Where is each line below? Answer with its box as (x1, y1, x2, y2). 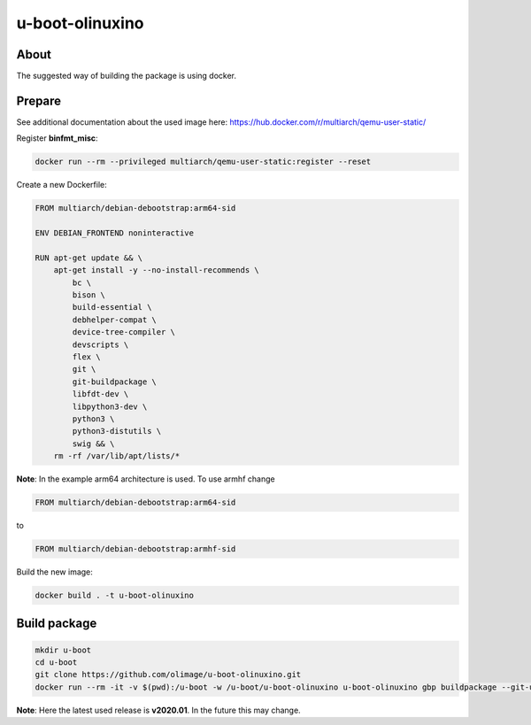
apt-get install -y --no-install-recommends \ (53, 266, 260, 275)
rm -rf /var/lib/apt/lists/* (53, 451, 181, 461)
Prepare (16, 93, 62, 108)
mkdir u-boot (35, 644, 92, 655)
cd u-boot (35, 658, 78, 667)
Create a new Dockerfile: (16, 180, 108, 190)
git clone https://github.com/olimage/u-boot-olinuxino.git (35, 669, 302, 680)
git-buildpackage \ (72, 376, 157, 387)
